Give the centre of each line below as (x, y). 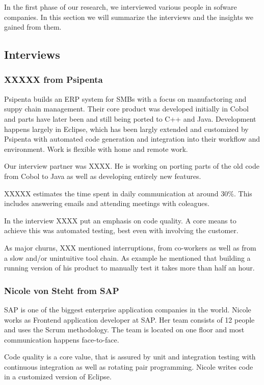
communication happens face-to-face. (62, 339)
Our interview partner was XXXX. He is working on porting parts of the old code (132, 166)
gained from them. (33, 27)
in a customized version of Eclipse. (58, 377)
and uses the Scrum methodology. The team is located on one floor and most (124, 330)
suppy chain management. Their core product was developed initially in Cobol (126, 109)
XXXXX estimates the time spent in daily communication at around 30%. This (128, 193)
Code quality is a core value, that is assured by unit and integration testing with (130, 357)
